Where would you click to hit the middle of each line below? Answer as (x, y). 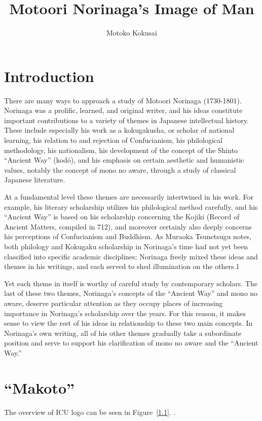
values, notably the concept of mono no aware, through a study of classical (120, 169)
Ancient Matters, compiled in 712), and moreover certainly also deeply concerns (128, 226)
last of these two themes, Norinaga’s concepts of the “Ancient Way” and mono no (131, 293)
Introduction (49, 76)
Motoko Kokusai (132, 33)
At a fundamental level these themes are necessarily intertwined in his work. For (129, 197)
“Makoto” (40, 387)
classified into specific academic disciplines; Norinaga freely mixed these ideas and (131, 256)
